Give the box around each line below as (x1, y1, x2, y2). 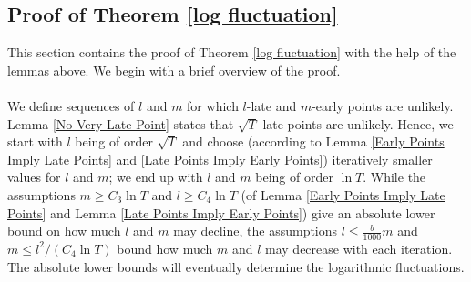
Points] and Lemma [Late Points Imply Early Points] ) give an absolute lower (7, 203, 435, 222)
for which (187, 96, 239, 115)
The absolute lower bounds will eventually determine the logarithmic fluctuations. (7, 257, 465, 276)
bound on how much (7, 221, 121, 240)
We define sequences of (7, 96, 135, 115)
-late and (246, 96, 297, 115)
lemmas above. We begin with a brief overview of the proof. (7, 60, 341, 79)
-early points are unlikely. (312, 96, 454, 115)
